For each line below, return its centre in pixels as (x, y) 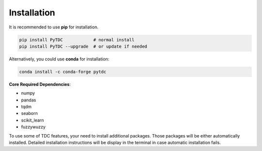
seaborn (30, 113)
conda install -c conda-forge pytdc (63, 72)
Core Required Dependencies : (40, 84)
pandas (29, 100)
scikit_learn (33, 120)
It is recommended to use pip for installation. (54, 27)
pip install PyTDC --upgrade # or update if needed (83, 46)
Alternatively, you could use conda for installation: (59, 59)
